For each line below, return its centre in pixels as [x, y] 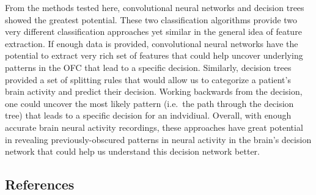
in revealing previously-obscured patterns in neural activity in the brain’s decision [158, 139]
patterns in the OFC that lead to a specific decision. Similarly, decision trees [148, 67]
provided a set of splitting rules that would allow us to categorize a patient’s [148, 79]
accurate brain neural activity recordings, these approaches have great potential [154, 127]
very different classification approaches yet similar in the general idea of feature [153, 31]
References [40, 184]
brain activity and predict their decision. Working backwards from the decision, [154, 91]
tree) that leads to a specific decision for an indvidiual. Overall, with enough [148, 115]
